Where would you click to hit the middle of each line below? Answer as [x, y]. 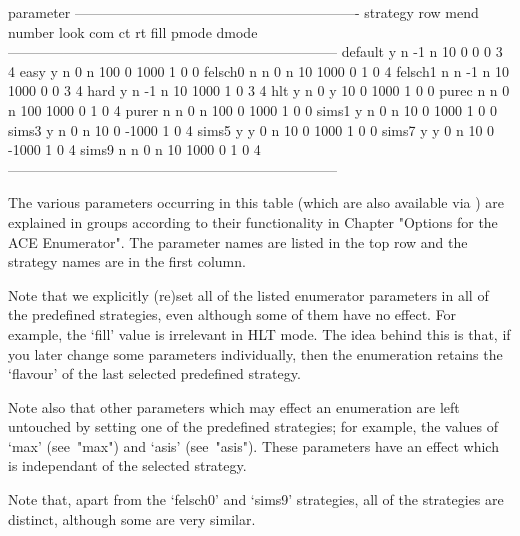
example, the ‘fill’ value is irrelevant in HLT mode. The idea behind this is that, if [259, 333]
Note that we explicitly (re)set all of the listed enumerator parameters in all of [248, 294]
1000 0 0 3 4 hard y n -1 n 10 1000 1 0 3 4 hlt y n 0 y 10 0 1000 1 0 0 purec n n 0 [259, 90]
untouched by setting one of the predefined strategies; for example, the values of [253, 426]
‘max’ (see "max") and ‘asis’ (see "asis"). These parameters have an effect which [253, 445]
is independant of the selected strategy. [127, 465]
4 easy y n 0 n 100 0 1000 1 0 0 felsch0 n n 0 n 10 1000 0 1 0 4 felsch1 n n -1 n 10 [259, 70]
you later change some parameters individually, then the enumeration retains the [255, 353]
